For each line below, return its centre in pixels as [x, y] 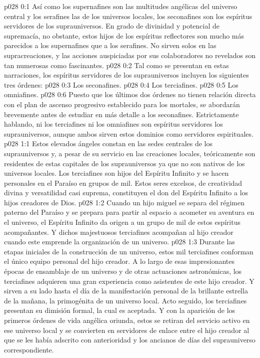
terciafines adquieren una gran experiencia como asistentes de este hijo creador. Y [129, 281]
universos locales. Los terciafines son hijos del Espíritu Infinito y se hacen [116, 173]
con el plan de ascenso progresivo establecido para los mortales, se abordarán [122, 104]
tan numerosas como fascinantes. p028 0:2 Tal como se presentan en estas [116, 65]
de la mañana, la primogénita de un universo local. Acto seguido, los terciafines [125, 300]
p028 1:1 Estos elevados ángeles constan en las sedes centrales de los [108, 143]
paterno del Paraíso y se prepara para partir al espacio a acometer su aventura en [129, 212]
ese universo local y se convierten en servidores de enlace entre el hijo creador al [127, 330]
